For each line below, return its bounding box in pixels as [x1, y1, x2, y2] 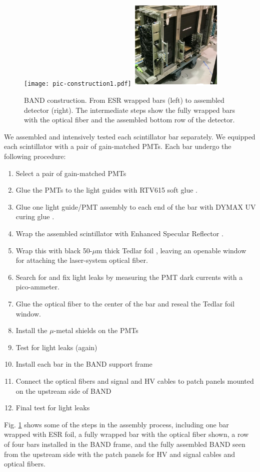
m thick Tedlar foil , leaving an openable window [96, 245, 246, 255]
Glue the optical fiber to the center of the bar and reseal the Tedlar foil [15, 298, 234, 309]
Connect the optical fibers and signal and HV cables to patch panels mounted [15, 375, 254, 386]
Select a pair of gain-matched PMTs [15, 168, 126, 178]
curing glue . [15, 211, 54, 222]
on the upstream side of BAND [15, 385, 111, 396]
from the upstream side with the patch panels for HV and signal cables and [4, 448, 235, 459]
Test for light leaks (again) [15, 342, 97, 352]
